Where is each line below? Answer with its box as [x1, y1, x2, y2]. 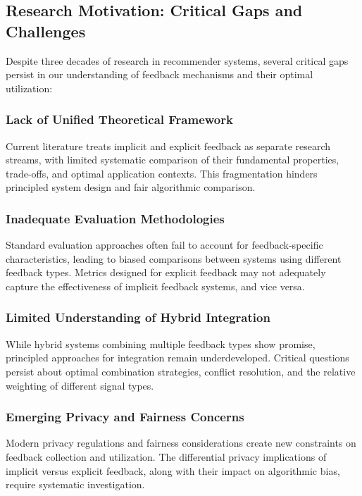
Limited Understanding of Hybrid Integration [6, 309, 270, 326]
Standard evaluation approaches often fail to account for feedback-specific [6, 237, 323, 252]
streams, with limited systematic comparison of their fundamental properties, [6, 152, 339, 167]
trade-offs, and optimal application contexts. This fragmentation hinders [6, 166, 318, 180]
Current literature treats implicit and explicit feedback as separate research [6, 138, 331, 153]
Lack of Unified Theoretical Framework [6, 111, 233, 128]
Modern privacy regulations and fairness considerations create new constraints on [6, 435, 356, 450]
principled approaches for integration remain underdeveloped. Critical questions [6, 350, 349, 365]
